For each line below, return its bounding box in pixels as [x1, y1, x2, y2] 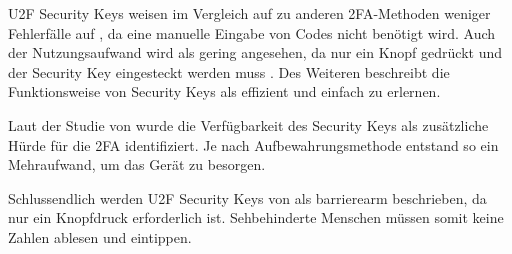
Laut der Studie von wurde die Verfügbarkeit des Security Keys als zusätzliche [8, 114, 489, 135]
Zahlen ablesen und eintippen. [8, 226, 192, 247]
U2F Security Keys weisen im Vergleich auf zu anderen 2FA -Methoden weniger [8, 3, 491, 23]
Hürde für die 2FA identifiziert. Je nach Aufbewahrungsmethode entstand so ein [8, 134, 499, 155]
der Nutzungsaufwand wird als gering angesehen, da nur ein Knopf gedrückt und [8, 42, 502, 63]
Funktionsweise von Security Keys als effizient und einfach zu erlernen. [8, 81, 441, 102]
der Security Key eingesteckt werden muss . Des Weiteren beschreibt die [8, 61, 450, 82]
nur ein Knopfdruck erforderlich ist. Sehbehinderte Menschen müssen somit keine [8, 207, 504, 228]
